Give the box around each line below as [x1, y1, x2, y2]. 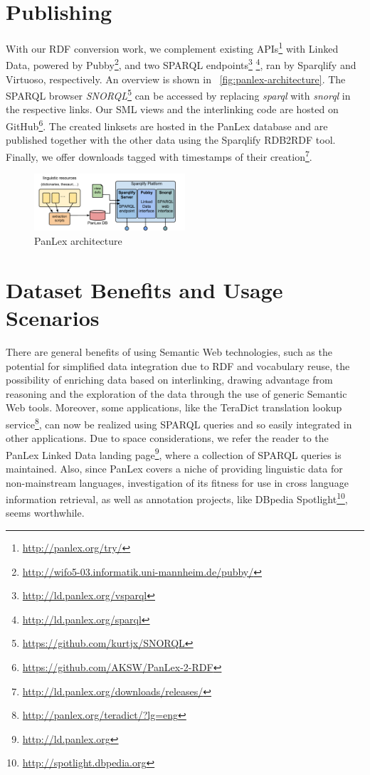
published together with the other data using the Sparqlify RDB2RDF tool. [6, 132, 336, 147]
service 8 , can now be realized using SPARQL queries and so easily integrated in [6, 414, 352, 431]
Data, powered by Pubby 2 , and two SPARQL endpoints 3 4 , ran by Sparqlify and [6, 56, 356, 73]
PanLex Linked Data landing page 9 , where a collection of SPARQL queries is [6, 445, 342, 462]
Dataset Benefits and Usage [6, 275, 283, 304]
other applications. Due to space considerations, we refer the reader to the [6, 431, 329, 446]
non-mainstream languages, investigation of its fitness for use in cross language [6, 475, 349, 490]
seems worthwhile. [6, 505, 85, 520]
